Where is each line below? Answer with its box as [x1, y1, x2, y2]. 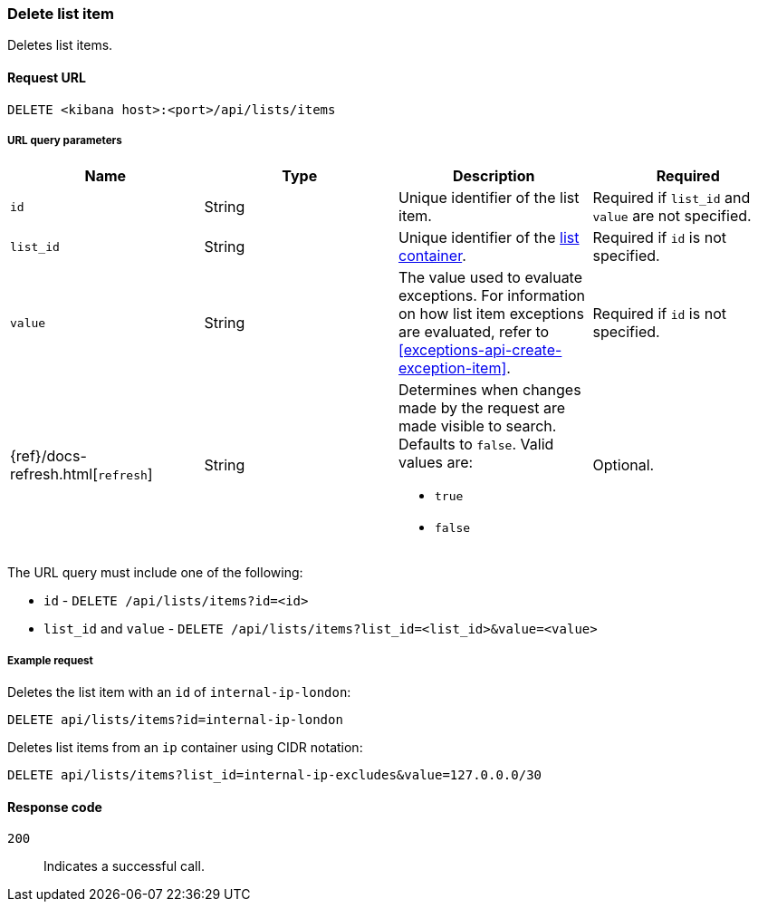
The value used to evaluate [398, 268, 583, 287]
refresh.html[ [10, 465, 99, 484]
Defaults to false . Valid [398, 435, 554, 454]
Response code [7, 798, 102, 815]
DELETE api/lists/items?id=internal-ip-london [7, 712, 343, 728]
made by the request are [398, 399, 566, 418]
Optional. [592, 456, 655, 475]
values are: [398, 453, 474, 472]
